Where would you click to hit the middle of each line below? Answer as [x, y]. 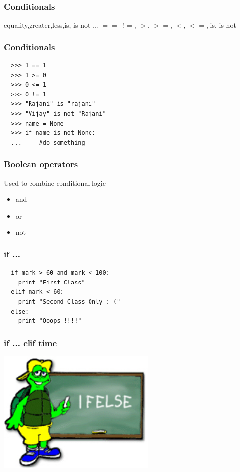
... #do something [48, 142]
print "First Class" [51, 282]
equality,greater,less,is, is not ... [51, 25]
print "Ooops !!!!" [50, 321]
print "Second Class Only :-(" [69, 301]
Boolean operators [41, 164]
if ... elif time [30, 342]
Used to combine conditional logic [55, 182]
